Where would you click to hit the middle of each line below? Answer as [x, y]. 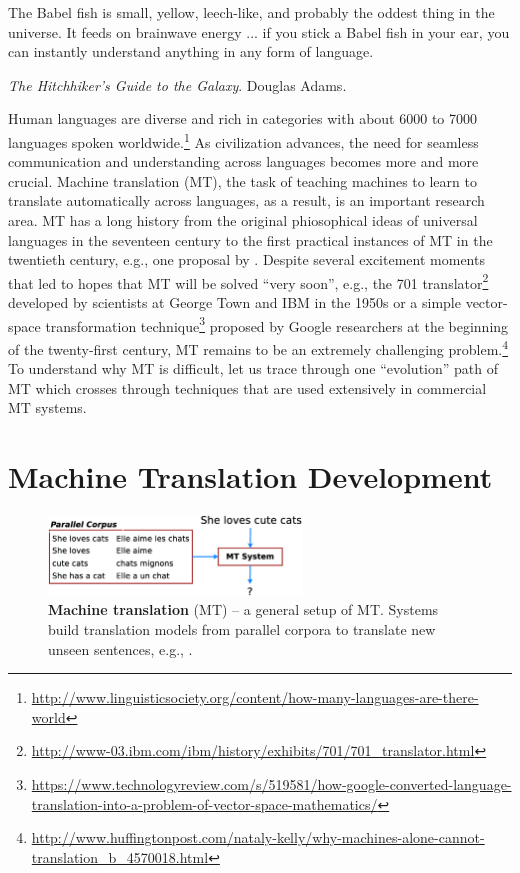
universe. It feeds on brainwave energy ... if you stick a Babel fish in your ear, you [259, 31]
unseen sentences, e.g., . [120, 648]
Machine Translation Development [250, 476]
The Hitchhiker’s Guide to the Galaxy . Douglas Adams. [177, 84]
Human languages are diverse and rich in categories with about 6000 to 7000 [242, 118]
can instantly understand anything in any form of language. [191, 51]
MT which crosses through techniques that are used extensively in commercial [247, 387]
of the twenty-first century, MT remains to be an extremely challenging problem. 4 [258, 347]
